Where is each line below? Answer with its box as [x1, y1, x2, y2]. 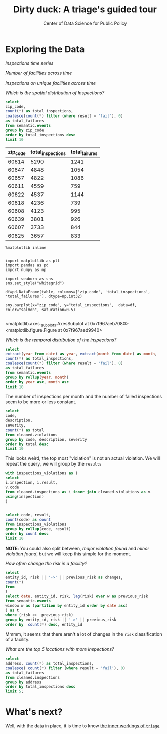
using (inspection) [5, 494, 44, 499]
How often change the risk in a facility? [5, 560, 87, 566]
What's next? [5, 706, 63, 718]
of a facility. [5, 637, 30, 643]
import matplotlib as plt [5, 258, 60, 263]
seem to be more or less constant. [5, 399, 77, 405]
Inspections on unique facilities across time [5, 80, 96, 86]
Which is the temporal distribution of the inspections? [5, 337, 117, 343]
